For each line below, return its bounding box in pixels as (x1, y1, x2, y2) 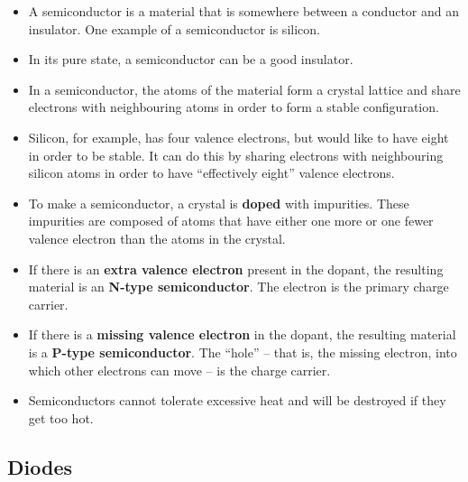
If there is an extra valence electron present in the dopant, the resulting (28, 259, 444, 278)
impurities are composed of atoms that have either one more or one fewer (28, 211, 434, 230)
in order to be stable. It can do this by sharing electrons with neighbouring (28, 145, 444, 164)
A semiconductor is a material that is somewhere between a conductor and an (28, 2, 459, 20)
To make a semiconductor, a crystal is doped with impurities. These (28, 193, 409, 212)
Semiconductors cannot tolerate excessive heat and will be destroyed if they (28, 391, 446, 410)
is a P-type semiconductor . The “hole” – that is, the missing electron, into (28, 342, 457, 361)
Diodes (7, 452, 72, 480)
